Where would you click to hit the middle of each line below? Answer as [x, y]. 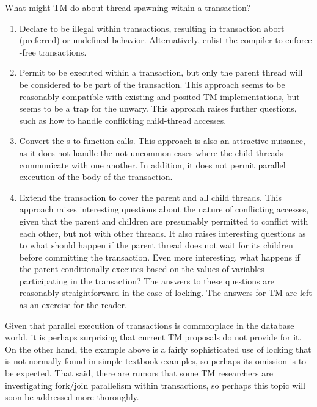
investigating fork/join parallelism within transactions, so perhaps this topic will [155, 385]
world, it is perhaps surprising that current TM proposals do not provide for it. [153, 337]
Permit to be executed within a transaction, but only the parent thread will [161, 72]
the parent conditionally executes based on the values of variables [142, 269]
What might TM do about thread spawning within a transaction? [128, 7]
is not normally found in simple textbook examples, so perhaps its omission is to [156, 361]
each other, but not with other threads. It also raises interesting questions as [162, 233]
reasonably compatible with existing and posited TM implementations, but [159, 96]
